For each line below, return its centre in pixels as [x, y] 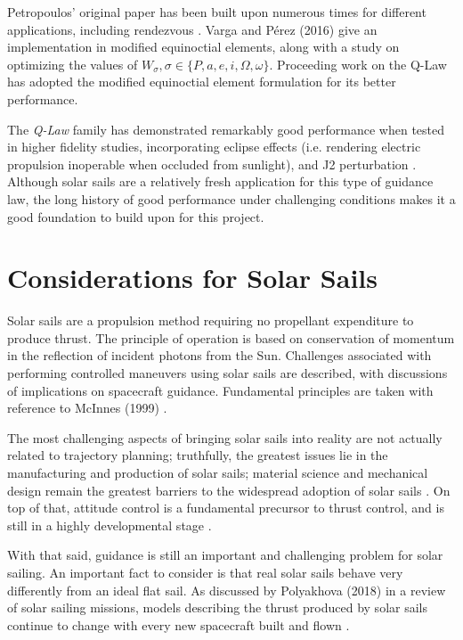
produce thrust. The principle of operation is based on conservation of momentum [231, 337]
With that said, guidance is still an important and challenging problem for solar [225, 555]
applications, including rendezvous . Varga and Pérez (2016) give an [192, 29]
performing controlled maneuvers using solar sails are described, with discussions [227, 373]
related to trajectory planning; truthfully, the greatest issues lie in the [198, 455]
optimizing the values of [73, 64]
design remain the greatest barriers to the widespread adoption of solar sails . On [229, 490]
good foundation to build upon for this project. [136, 216]
